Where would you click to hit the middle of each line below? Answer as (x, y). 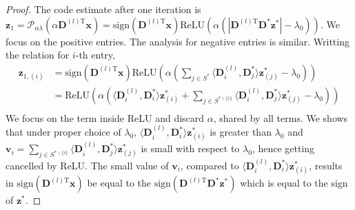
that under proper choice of (63, 132)
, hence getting (283, 148)
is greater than (241, 132)
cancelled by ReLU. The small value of (87, 165)
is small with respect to (190, 148)
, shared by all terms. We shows (281, 117)
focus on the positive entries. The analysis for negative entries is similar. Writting (177, 41)
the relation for (38, 55)
